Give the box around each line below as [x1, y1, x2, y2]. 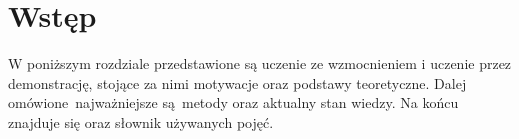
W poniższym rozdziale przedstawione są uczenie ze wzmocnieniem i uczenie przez [8, 53, 512, 74]
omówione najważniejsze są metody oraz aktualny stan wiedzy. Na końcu [8, 92, 459, 113]
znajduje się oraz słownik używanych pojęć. [8, 111, 274, 132]
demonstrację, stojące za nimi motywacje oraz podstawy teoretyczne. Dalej [8, 72, 467, 93]
